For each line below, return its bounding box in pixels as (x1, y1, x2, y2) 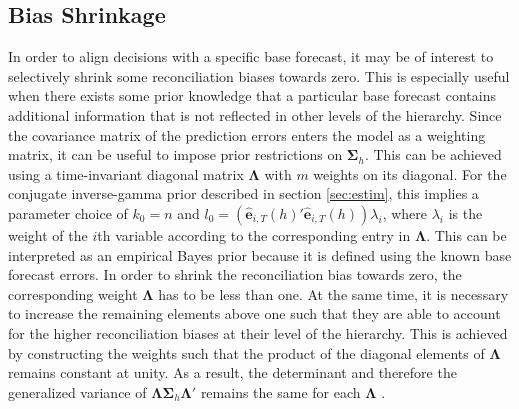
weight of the (8, 224, 88, 245)
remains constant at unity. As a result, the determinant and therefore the (8, 362, 457, 383)
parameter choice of (8, 202, 128, 223)
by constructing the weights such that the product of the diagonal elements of (8, 342, 485, 363)
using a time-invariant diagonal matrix (8, 163, 244, 184)
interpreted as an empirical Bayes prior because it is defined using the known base (8, 244, 512, 265)
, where (382, 202, 428, 223)
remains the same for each (200, 381, 361, 402)
